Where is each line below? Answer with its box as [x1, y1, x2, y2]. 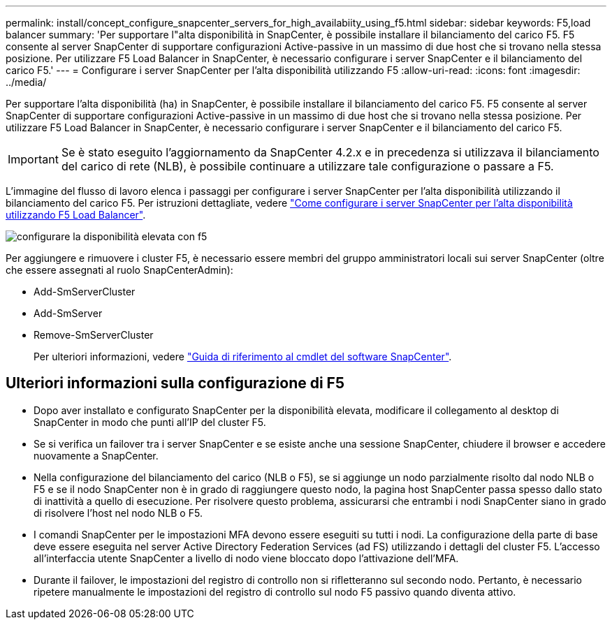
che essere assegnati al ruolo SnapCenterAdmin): [6, 264, 233, 276]
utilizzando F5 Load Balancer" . [6, 209, 146, 221]
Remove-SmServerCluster [34, 329, 154, 341]
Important [8, 152, 59, 166]
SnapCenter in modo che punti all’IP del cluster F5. [34, 416, 266, 428]
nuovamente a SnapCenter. [34, 449, 159, 462]
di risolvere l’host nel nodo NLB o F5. [34, 506, 203, 519]
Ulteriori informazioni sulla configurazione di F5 [6, 374, 344, 392]
